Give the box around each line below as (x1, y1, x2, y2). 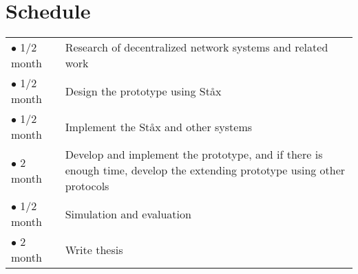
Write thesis (65, 241, 123, 258)
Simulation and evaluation (65, 205, 191, 222)
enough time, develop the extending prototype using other (65, 162, 346, 179)
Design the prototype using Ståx (65, 82, 222, 99)
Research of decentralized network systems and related (65, 39, 328, 56)
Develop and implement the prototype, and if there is (65, 146, 323, 163)
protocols (65, 178, 109, 194)
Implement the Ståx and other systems (65, 118, 253, 135)
